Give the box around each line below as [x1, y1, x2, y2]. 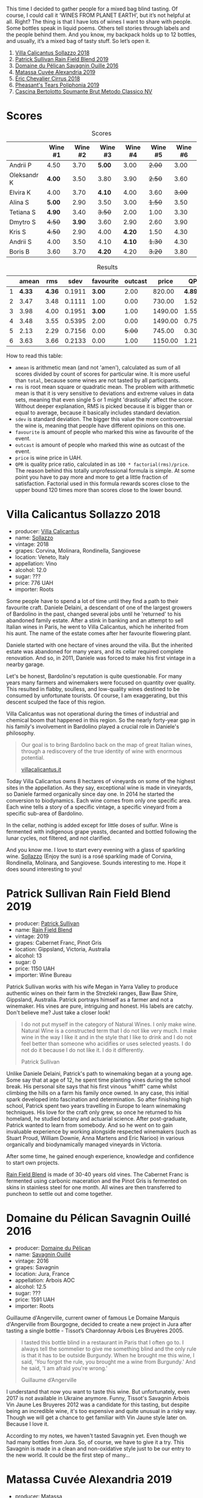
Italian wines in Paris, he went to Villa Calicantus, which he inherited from [6, 623, 188, 630]
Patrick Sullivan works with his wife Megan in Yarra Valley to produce [6, 983, 178, 990]
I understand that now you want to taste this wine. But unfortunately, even [6, 1388, 190, 1395]
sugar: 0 [14, 958, 36, 965]
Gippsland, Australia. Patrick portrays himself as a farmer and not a [6, 996, 173, 1003]
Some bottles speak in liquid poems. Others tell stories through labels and [6, 24, 190, 32]
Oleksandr [9, 170, 39, 179]
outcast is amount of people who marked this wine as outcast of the [14, 441, 185, 448]
